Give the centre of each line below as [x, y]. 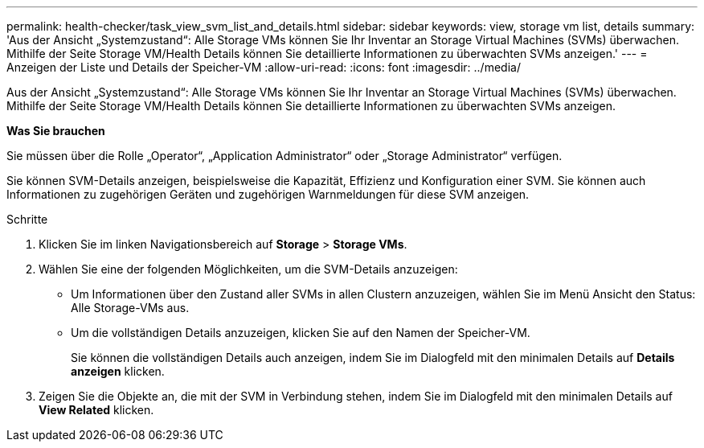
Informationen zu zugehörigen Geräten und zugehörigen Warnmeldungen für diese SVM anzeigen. [268, 194]
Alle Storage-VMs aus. [130, 308]
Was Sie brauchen [56, 131]
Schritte [27, 219]
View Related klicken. [96, 410]
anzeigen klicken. [118, 371]
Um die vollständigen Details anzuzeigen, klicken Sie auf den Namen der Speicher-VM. [301, 333]
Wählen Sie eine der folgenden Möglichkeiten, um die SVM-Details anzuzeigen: [248, 269]
